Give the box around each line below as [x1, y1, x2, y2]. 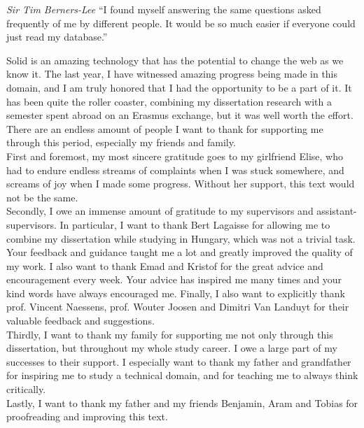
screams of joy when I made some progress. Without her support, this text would [6, 176, 355, 191]
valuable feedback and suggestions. [6, 313, 155, 328]
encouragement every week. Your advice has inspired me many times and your [6, 272, 342, 287]
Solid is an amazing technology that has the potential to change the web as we [6, 52, 344, 67]
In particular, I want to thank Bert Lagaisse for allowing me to [59, 217, 330, 231]
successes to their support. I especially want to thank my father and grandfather [6, 354, 351, 369]
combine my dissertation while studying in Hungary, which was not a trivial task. [6, 231, 356, 245]
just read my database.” [6, 29, 108, 44]
